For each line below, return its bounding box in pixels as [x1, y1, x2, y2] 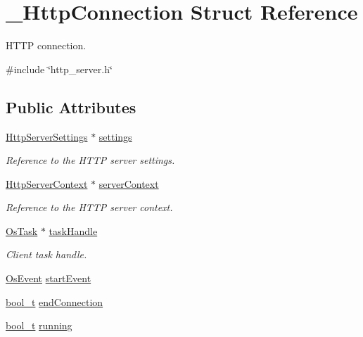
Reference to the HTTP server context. [6, 200, 173, 215]
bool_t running [6, 318, 72, 333]
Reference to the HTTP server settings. [6, 153, 175, 167]
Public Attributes [6, 96, 136, 117]
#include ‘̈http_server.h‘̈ [6, 61, 113, 76]
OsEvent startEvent [6, 271, 91, 286]
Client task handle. [6, 247, 87, 262]
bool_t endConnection [6, 294, 103, 309]
